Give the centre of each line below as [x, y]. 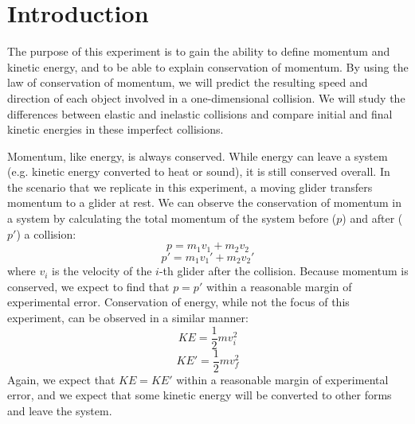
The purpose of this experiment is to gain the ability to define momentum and [199, 51]
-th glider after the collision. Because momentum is [284, 271]
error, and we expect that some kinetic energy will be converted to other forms [200, 395]
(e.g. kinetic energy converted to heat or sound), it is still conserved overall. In [199, 171]
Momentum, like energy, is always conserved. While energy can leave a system [198, 156]
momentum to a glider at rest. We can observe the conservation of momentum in [204, 202]
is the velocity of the [102, 271]
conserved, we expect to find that [88, 286]
